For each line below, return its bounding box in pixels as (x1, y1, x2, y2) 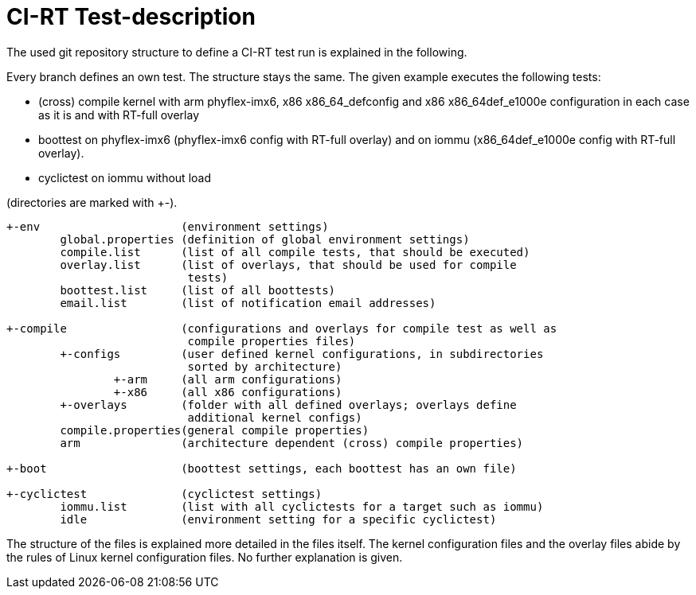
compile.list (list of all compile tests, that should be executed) (60, 245, 530, 259)
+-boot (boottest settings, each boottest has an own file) (6, 461, 517, 475)
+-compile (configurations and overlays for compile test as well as (6, 321, 557, 335)
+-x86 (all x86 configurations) (113, 385, 342, 399)
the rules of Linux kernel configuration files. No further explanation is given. (6, 550, 403, 564)
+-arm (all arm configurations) (113, 372, 342, 386)
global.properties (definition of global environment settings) (60, 232, 470, 246)
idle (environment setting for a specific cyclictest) (60, 512, 497, 526)
